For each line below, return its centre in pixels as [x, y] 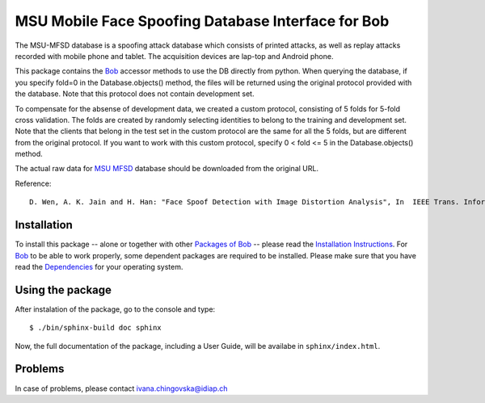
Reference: [33, 183]
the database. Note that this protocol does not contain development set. [135, 94]
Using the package [63, 290]
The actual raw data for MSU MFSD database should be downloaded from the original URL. [167, 169]
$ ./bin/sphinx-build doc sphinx [95, 328]
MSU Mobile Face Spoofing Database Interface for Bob [202, 21]
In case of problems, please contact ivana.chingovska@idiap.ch [121, 388]
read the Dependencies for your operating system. [99, 267]
